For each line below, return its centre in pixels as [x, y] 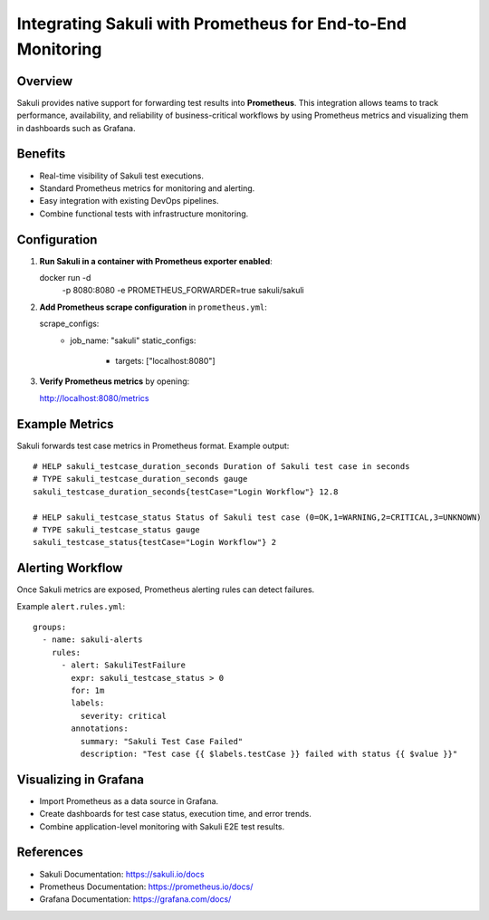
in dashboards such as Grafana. [76, 128]
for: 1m [88, 691]
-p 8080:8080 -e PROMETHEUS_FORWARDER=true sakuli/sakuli [183, 291]
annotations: [100, 728]
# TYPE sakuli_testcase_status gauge [117, 530]
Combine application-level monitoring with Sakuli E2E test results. [162, 826]
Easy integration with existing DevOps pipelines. [129, 201]
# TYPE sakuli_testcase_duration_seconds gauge [140, 479]
